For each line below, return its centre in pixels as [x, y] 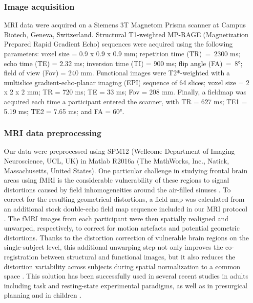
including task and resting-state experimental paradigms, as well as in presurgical [126, 285]
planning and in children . [43, 295]
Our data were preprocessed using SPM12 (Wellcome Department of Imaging [119, 151]
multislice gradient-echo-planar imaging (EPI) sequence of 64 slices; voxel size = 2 [127, 82]
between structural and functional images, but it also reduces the [138, 256]
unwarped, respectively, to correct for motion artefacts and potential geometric [122, 228]
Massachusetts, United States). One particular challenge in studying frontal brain [126, 170]
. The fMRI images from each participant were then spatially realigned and [116, 218]
